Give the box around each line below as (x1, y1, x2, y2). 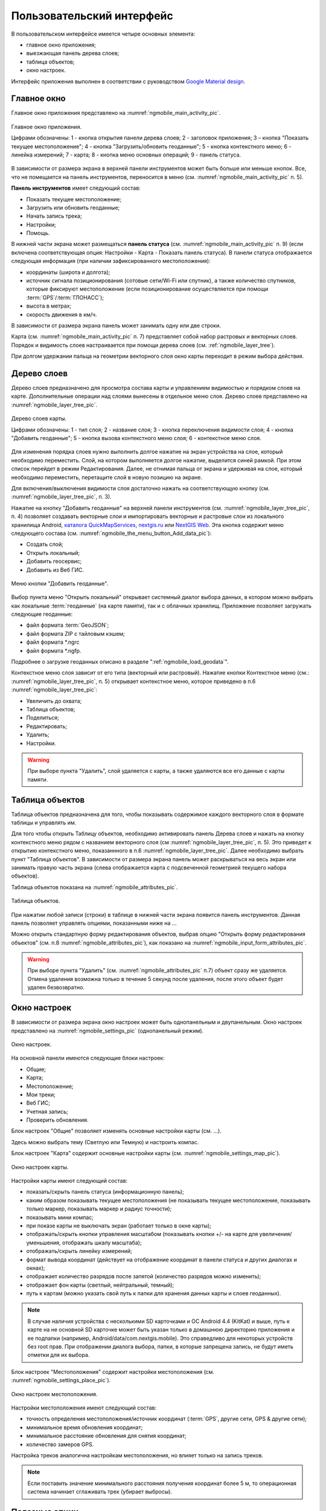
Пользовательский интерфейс (11, 9, 173, 22)
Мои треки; (26, 1091, 56, 1098)
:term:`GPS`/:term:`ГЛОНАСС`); (26, 294, 104, 301)
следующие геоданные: (11, 610, 73, 618)
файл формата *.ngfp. (26, 647, 81, 654)
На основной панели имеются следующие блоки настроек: (11, 1055, 165, 1062)
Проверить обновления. (26, 1116, 89, 1124)
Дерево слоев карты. (11, 415, 67, 422)
